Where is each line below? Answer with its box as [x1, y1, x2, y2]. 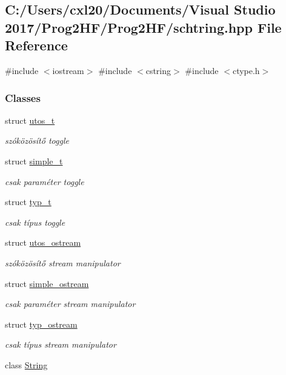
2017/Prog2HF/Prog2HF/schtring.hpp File [5, 18, 282, 36]
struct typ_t [5, 195, 52, 208]
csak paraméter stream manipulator [5, 297, 136, 310]
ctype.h [232, 64, 260, 76]
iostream [52, 64, 84, 76]
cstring [145, 64, 171, 76]
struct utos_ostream [5, 236, 81, 249]
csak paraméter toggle [5, 175, 84, 187]
